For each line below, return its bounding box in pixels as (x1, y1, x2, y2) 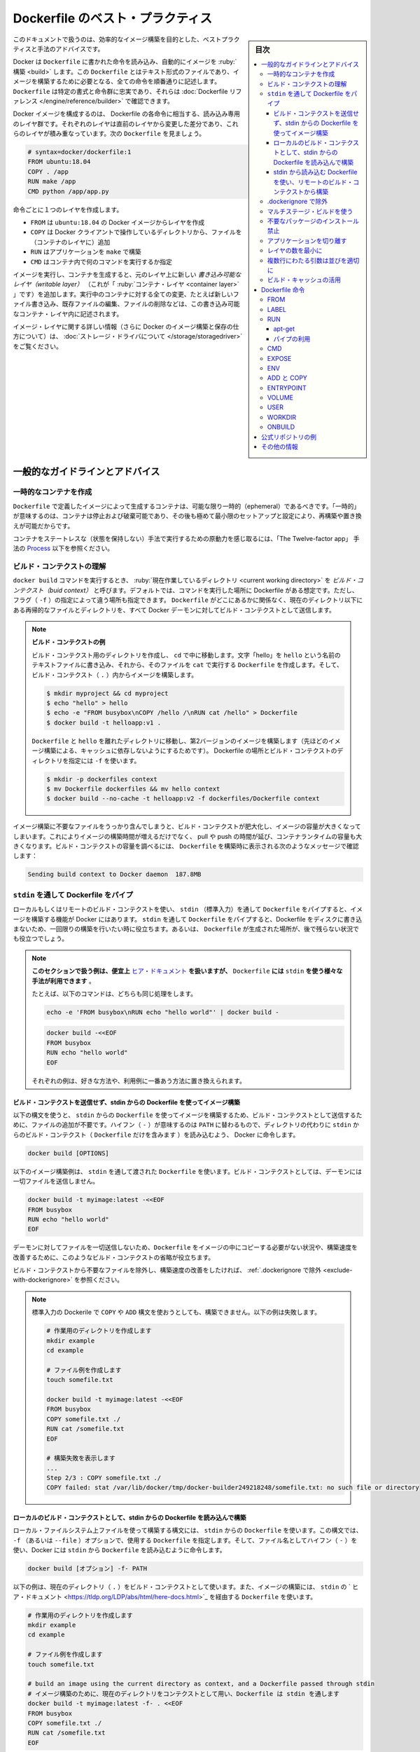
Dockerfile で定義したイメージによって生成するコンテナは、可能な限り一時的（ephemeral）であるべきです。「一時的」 (13, 502, 360, 510)
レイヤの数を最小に (267, 246, 323, 255)
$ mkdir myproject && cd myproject (46, 689, 169, 697)
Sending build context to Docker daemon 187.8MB (27, 870, 202, 879)
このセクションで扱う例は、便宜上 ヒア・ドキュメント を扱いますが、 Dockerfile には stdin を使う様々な (31, 967, 343, 976)
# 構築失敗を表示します (46, 1454, 115, 1463)
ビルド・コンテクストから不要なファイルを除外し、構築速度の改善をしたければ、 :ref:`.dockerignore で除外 (13, 1266, 322, 1275)
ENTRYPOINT (267, 383, 307, 392)
